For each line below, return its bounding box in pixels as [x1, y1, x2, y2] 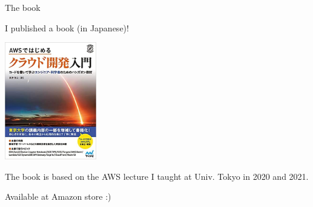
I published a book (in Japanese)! [5, 21, 129, 34]
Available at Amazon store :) [5, 190, 111, 203]
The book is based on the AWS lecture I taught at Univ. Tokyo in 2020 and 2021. [5, 170, 309, 182]
